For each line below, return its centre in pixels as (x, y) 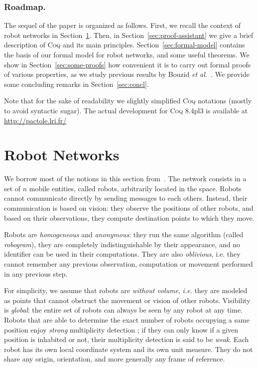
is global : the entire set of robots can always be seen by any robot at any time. (124, 310)
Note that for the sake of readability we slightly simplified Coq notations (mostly (128, 101)
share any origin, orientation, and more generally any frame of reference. (115, 359)
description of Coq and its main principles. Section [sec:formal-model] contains (125, 45)
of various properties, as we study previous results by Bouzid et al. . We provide (127, 74)
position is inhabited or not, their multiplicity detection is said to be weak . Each (127, 339)
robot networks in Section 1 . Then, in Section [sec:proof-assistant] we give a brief (129, 35)
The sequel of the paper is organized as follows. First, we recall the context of (123, 25)
